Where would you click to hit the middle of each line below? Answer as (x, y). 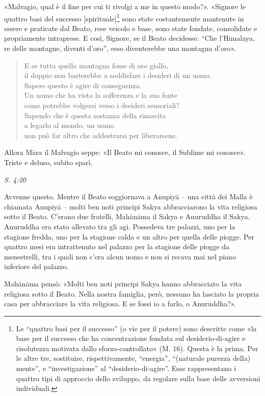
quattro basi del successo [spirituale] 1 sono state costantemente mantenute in (124, 17)
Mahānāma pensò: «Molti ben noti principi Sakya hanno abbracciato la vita (123, 283)
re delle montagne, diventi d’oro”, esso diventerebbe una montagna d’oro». (120, 48)
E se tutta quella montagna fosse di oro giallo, (96, 65)
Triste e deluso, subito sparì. (48, 162)
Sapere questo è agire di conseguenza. (83, 85)
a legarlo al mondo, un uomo (69, 125)
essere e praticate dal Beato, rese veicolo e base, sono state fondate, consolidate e (131, 28)
